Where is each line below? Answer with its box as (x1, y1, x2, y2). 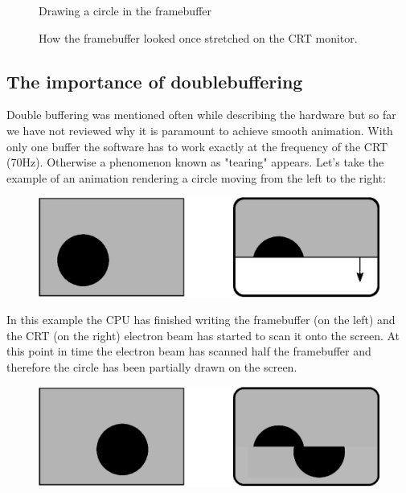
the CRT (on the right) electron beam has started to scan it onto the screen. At (6, 327, 400, 343)
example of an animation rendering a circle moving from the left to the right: (6, 169, 386, 186)
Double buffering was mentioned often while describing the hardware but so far (6, 106, 396, 123)
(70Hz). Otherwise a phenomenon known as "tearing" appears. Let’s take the (6, 154, 384, 170)
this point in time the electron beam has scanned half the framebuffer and (6, 343, 371, 359)
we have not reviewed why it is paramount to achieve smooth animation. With (6, 121, 393, 138)
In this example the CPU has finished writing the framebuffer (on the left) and (6, 311, 396, 328)
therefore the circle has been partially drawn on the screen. (6, 358, 297, 375)
